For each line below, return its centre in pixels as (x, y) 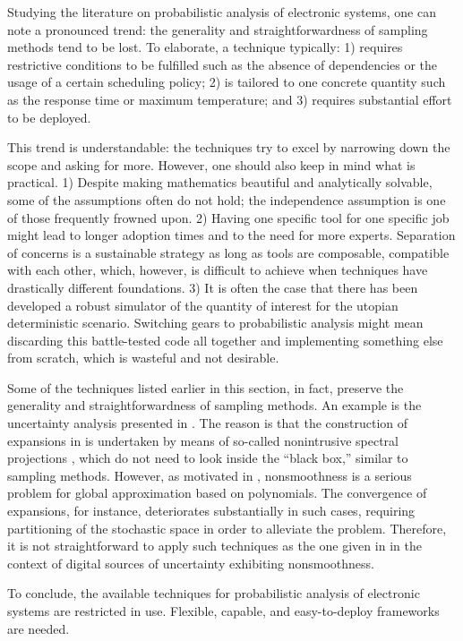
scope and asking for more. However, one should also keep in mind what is (211, 164)
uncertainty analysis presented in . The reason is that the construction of (208, 423)
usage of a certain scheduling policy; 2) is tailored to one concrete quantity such (227, 82)
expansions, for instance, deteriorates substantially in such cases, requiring (211, 511)
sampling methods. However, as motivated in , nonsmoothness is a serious (210, 475)
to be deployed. (49, 117)
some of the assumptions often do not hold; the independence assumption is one (227, 199)
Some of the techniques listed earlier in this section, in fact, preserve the (206, 387)
